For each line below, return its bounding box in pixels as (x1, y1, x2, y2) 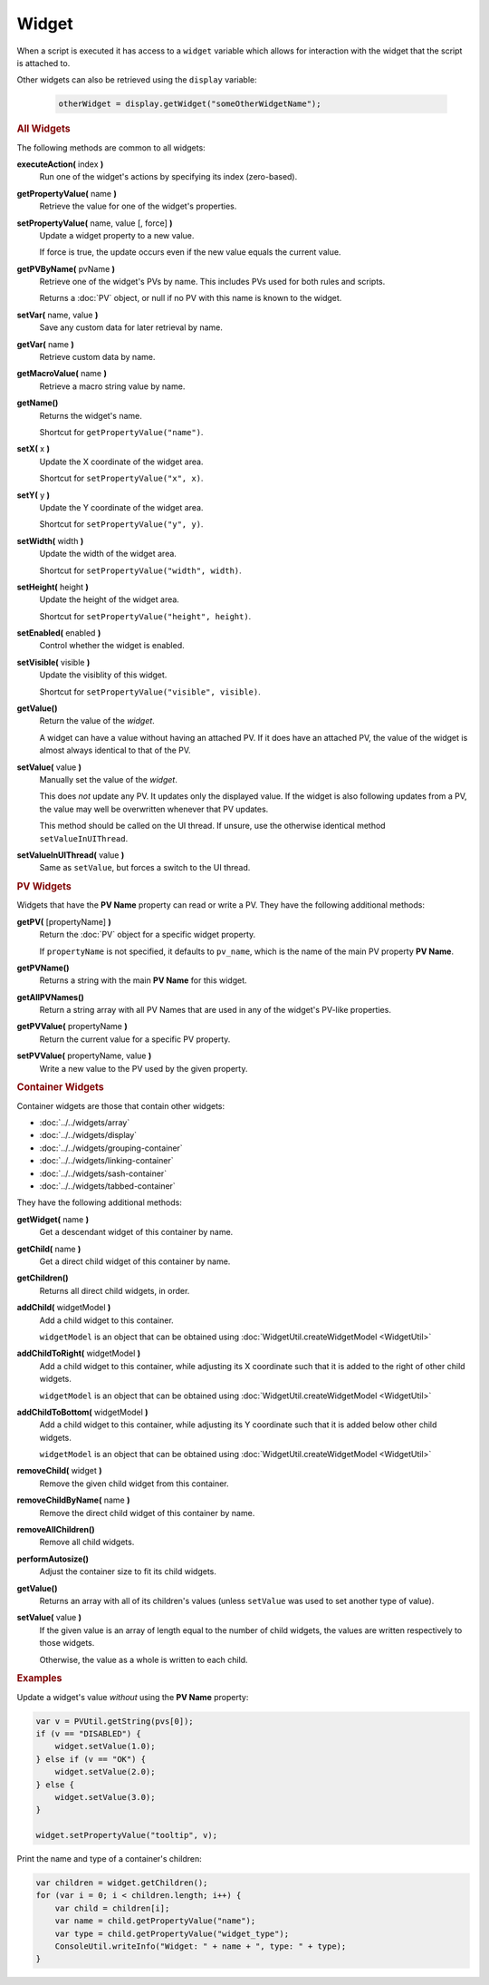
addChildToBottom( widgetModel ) (16, 1406, 149, 1417)
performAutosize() (16, 1553, 90, 1564)
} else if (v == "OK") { (35, 1754, 147, 1764)
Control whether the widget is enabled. (39, 640, 185, 651)
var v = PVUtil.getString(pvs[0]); (35, 1716, 194, 1727)
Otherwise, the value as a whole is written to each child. (39, 1654, 248, 1665)
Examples (16, 1672, 62, 1685)
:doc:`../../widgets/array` (39, 1117, 130, 1128)
